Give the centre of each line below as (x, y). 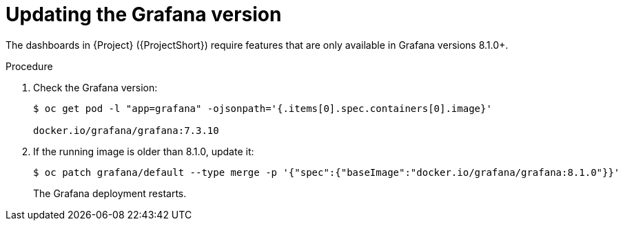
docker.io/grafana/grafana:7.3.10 (126, 130)
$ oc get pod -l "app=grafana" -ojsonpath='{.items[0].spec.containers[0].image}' (263, 108)
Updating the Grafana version (144, 14)
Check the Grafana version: (95, 87)
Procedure (29, 66)
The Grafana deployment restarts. (110, 193)
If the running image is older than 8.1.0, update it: (144, 151)
